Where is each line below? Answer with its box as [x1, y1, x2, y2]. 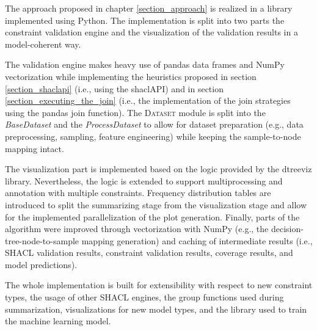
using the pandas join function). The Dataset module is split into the [5, 106, 266, 118]
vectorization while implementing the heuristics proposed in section [5, 70, 257, 82]
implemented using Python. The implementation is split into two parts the [5, 13, 285, 26]
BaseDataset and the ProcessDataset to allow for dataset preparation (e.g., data [5, 118, 304, 131]
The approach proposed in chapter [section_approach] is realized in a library [5, 2, 293, 14]
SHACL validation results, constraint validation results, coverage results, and [5, 246, 293, 259]
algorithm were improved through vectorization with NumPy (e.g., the [5, 222, 269, 235]
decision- [271, 222, 304, 235]
